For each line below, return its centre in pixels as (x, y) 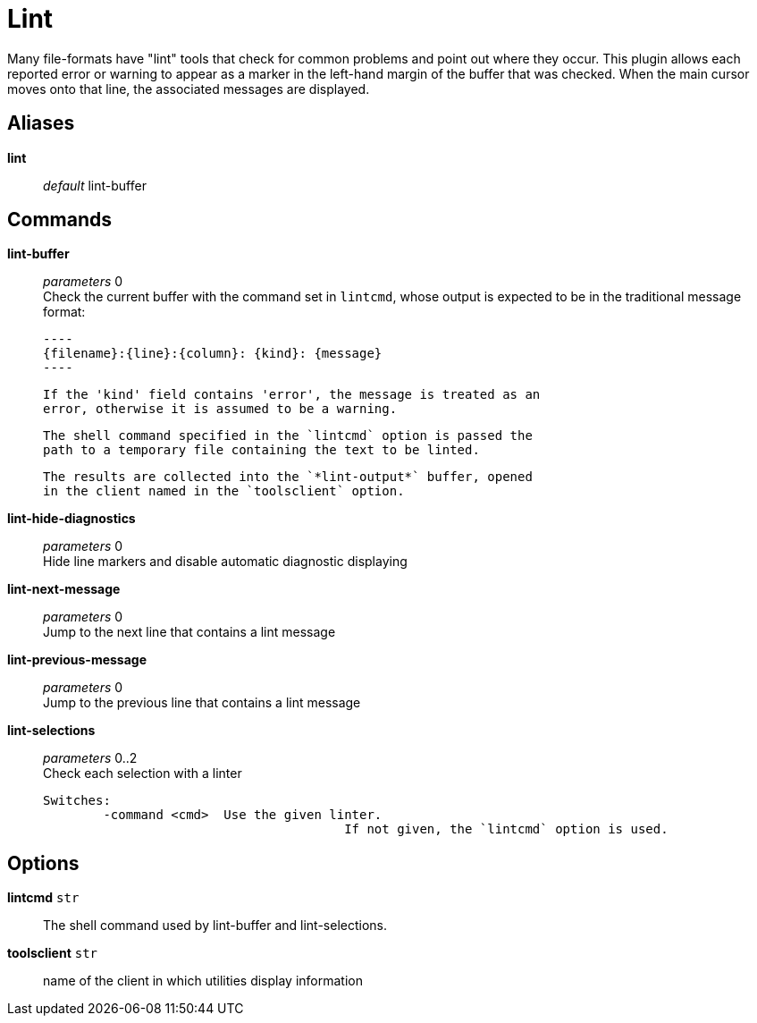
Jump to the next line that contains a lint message (189, 632)
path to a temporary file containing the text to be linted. (261, 450)
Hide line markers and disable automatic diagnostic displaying (225, 562)
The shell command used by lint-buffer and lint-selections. (215, 926)
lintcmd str (43, 898)
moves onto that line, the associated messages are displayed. (189, 89)
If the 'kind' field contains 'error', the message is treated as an (292, 395)
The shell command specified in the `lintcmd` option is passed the (288, 436)
